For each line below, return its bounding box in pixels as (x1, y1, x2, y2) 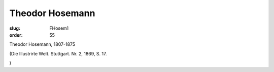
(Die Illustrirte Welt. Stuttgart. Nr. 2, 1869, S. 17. (9, 50, 107, 56)
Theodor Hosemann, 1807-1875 (9, 41, 76, 47)
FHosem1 (49, 25, 69, 31)
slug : (9, 25, 20, 31)
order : (9, 32, 23, 38)
